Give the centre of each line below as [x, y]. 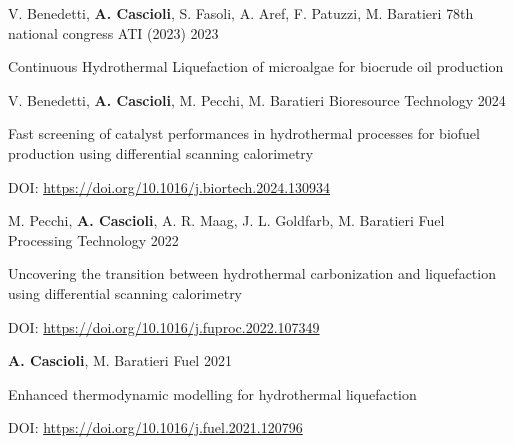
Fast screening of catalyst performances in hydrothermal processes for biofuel [244, 133]
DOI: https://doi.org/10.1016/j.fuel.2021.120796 [155, 427]
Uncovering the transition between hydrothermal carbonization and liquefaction [252, 273]
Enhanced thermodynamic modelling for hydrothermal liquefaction [212, 393]
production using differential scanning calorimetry [161, 152]
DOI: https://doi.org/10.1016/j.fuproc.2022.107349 [164, 326]
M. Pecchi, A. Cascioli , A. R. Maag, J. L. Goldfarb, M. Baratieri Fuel [226, 220]
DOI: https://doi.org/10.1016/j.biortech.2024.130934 [169, 186]
